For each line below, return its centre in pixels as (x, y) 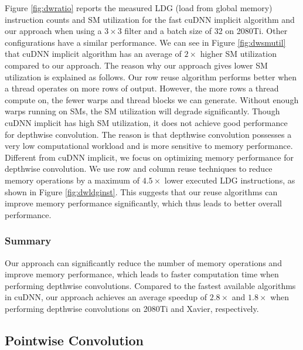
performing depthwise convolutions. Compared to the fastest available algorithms (150, 285)
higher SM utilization (238, 54)
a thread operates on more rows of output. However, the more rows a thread (142, 88)
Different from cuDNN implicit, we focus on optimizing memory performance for (149, 157)
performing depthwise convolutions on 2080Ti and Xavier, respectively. (132, 308)
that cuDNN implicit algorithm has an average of (93, 54)
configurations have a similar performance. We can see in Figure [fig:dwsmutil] (145, 42)
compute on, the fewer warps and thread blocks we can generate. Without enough (152, 99)
